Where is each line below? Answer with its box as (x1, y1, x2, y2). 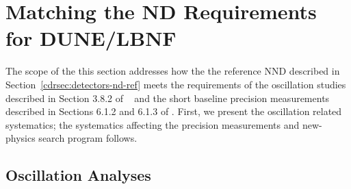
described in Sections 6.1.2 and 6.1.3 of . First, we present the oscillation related (5, 104, 342, 118)
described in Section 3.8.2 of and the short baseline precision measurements (5, 90, 330, 105)
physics (5, 131, 36, 145)
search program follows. (38, 131, 138, 145)
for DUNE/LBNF (5, 24, 177, 52)
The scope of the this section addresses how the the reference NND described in (5, 64, 340, 78)
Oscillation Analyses (5, 164, 151, 186)
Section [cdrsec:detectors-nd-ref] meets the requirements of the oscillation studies (5, 77, 346, 91)
